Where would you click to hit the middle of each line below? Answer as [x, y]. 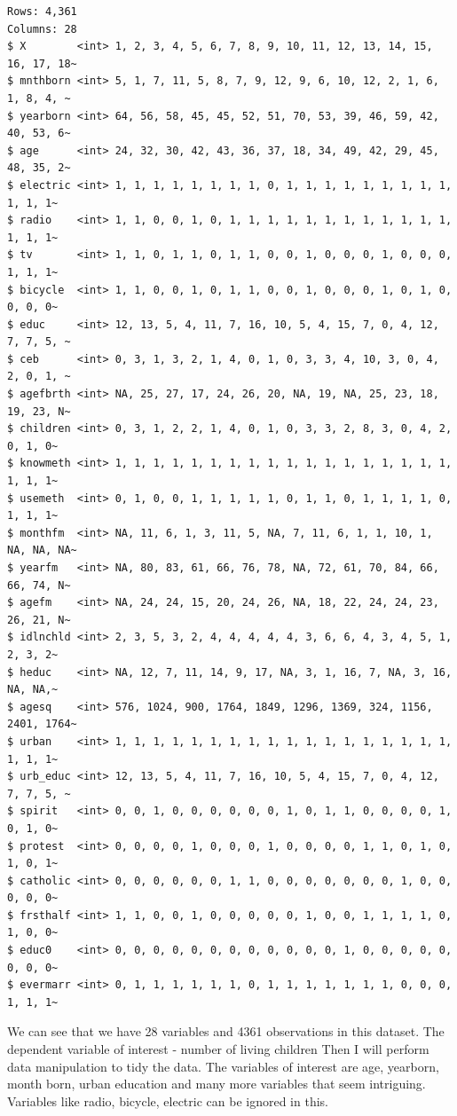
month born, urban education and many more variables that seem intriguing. [217, 1084]
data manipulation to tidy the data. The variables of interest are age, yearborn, [223, 1066]
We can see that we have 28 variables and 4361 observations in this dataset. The [226, 1031]
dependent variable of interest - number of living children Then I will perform [218, 1049]
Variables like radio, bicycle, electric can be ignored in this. [168, 1100]
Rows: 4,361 [42, 12]
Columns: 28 [42, 29]
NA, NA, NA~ [42, 550]
